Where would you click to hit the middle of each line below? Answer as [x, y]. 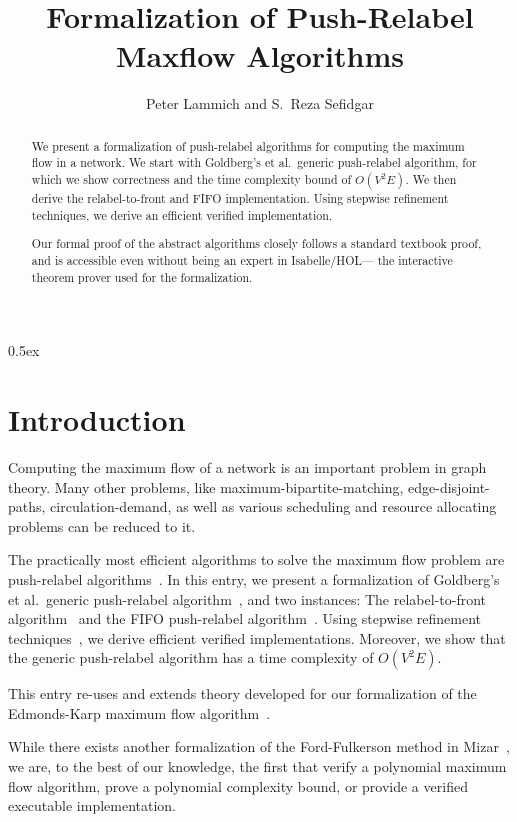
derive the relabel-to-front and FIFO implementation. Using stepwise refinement [240, 198]
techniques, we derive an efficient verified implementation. [182, 214]
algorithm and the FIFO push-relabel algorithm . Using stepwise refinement [244, 618]
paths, [27, 506]
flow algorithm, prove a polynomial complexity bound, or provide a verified [238, 785]
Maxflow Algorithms [260, 55]
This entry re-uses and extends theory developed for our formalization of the [242, 693]
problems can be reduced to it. [102, 525]
